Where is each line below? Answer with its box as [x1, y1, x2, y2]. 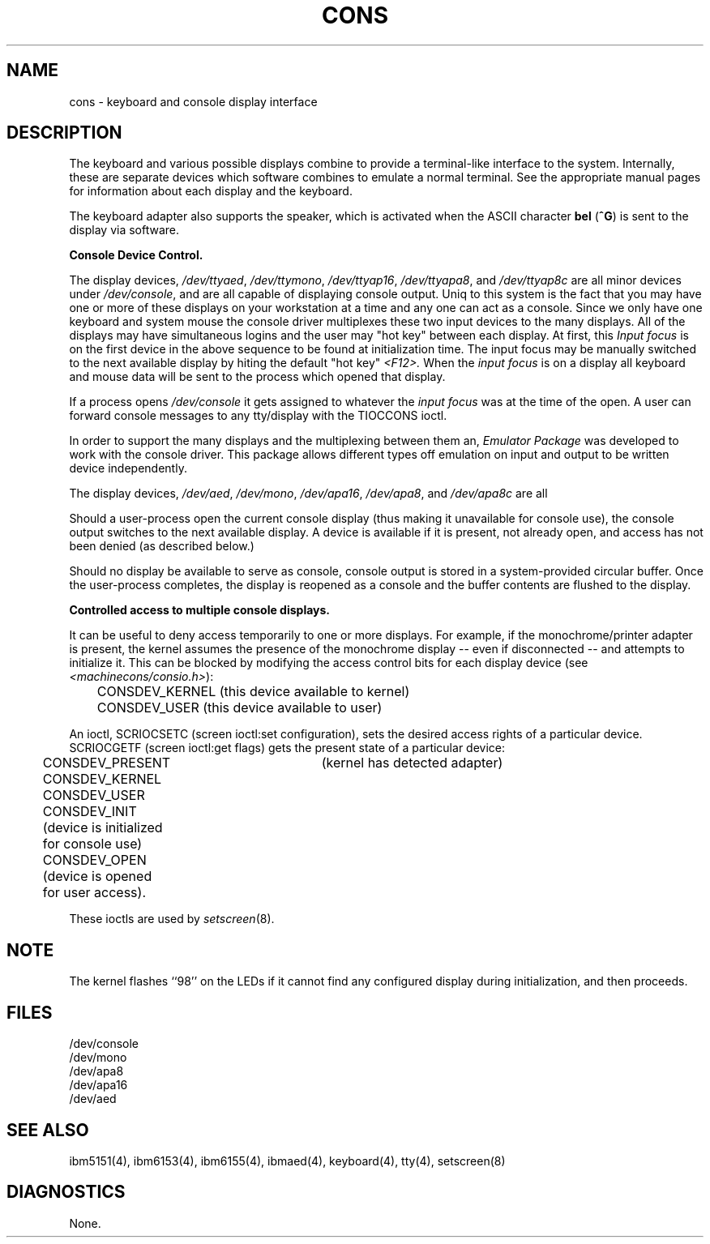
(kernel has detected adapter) [321, 755, 503, 772]
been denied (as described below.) [69, 539, 254, 554]
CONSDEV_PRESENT [42, 755, 171, 772]
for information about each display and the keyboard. [69, 184, 353, 199]
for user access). [42, 884, 147, 901]
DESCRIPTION [6, 122, 122, 143]
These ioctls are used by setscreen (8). [69, 912, 275, 926]
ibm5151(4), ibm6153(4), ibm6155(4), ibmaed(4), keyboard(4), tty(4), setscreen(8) [69, 1153, 506, 1168]
